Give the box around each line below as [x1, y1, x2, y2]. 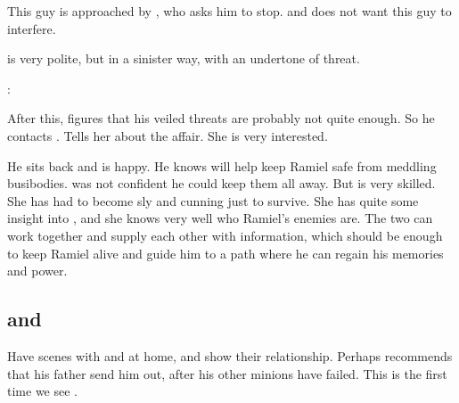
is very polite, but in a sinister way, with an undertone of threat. [7, 49, 360, 68]
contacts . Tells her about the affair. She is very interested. [7, 126, 328, 144]
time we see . [7, 382, 78, 400]
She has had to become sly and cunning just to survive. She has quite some [7, 191, 419, 210]
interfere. [7, 19, 56, 37]
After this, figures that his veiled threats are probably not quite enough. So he [7, 109, 435, 127]
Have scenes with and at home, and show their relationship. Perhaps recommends [7, 346, 453, 365]
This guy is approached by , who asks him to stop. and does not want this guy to [7, 2, 452, 20]
